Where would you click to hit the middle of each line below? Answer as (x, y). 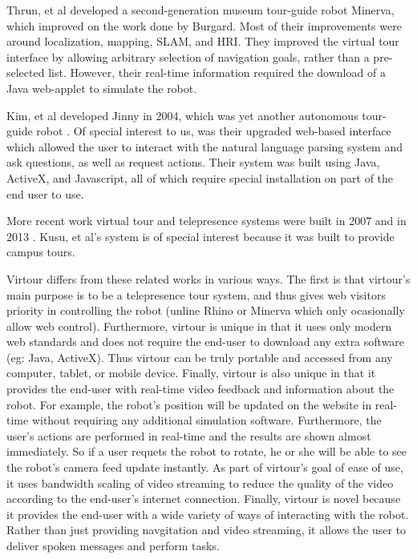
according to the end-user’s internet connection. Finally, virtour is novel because (204, 499)
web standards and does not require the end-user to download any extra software (206, 342)
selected (26, 72)
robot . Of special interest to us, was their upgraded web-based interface (214, 131)
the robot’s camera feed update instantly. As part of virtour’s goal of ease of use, (205, 467)
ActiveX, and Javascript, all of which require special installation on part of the (200, 177)
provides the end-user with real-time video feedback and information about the (200, 389)
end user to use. (45, 193)
